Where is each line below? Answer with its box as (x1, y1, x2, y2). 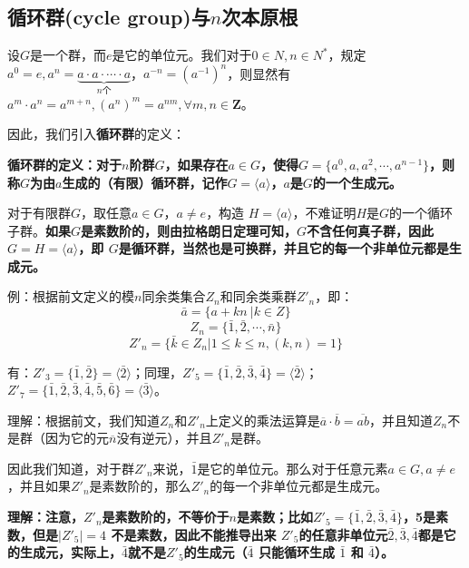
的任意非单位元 (298, 524, 388, 544)
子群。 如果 (7, 220, 71, 240)
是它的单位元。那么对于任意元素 (197, 458, 388, 477)
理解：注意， (7, 507, 83, 526)
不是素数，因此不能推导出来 (111, 524, 277, 544)
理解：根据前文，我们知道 (7, 410, 160, 429)
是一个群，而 (30, 45, 107, 64)
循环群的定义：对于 (7, 154, 122, 173)
